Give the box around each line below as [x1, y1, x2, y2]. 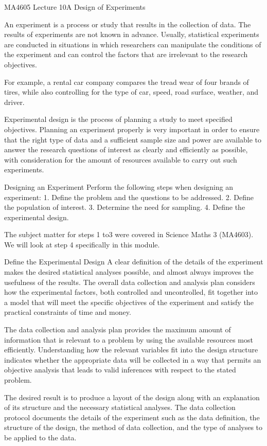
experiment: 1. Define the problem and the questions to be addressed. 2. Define [4, 191, 254, 202]
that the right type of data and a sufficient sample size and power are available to [4, 134, 262, 145]
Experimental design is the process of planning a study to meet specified [4, 114, 233, 124]
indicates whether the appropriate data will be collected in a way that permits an [4, 354, 261, 365]
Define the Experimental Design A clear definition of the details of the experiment [4, 256, 263, 267]
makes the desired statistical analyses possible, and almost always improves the [4, 266, 254, 277]
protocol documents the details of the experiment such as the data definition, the [4, 412, 260, 422]
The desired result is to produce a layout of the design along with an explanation [4, 391, 260, 402]
